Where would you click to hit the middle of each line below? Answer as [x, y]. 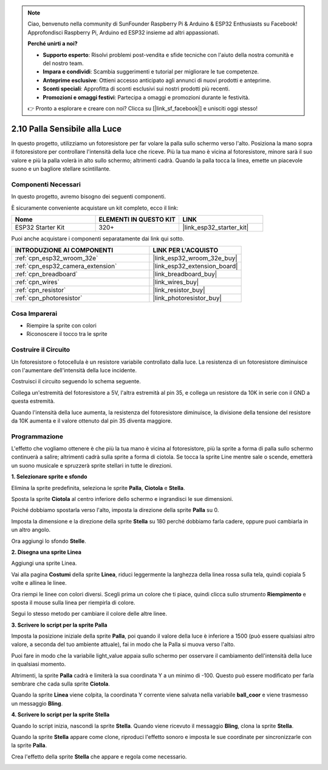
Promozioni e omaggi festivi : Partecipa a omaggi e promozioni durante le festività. [146, 97]
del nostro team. [63, 63]
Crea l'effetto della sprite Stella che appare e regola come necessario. [99, 757]
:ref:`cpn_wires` [37, 282]
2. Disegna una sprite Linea [46, 552]
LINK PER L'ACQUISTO [186, 250]
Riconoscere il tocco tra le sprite [67, 334]
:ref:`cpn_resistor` [40, 290]
